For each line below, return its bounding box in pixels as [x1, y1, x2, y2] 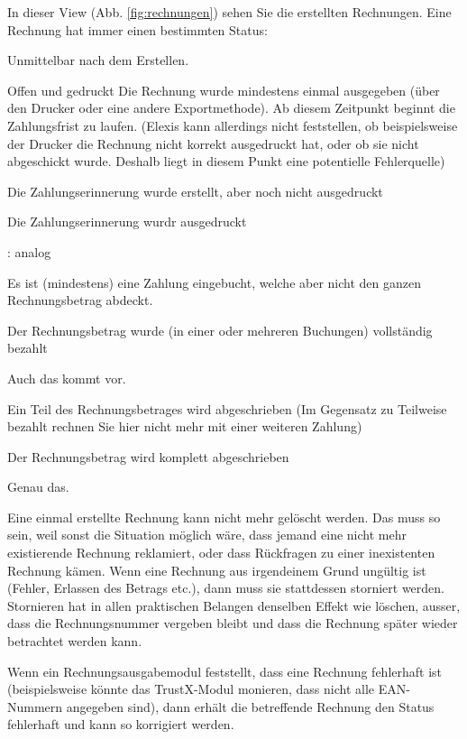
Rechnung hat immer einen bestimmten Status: [7, 20, 268, 39]
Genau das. [7, 477, 69, 496]
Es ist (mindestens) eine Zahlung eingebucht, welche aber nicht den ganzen [7, 273, 422, 291]
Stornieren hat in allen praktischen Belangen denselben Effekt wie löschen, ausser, [7, 596, 461, 614]
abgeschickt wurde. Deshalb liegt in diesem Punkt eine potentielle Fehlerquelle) [7, 152, 445, 171]
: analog [7, 242, 51, 261]
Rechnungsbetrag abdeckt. [7, 291, 153, 309]
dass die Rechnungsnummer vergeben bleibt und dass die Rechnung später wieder [7, 614, 458, 633]
